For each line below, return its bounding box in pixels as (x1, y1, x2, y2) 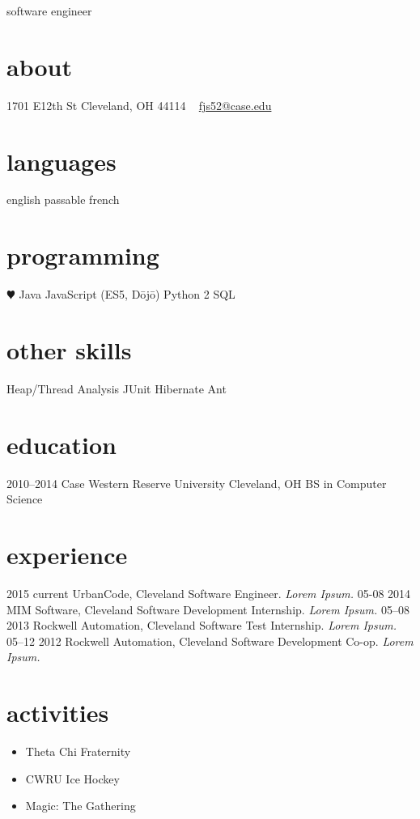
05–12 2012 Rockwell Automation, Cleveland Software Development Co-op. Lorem (6, 632, 414, 649)
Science (6, 490, 43, 507)
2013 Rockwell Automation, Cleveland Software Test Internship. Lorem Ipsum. (6, 617, 397, 634)
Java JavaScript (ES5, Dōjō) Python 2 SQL (19, 286, 235, 303)
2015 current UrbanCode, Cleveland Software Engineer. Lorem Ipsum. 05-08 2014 (6, 584, 411, 601)
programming (6, 239, 159, 272)
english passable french (6, 191, 120, 208)
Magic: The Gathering (25, 797, 136, 814)
